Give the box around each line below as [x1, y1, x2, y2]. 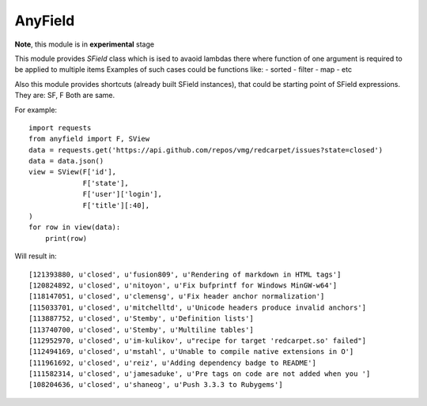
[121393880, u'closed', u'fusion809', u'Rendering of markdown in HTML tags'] [28, 269, 342, 279]
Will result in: [14, 251, 57, 261]
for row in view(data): [28, 223, 121, 232]
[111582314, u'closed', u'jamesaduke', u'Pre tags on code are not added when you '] [28, 370, 371, 378]
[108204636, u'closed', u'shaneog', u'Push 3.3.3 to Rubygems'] [28, 380, 284, 389]
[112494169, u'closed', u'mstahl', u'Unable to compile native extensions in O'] [28, 348, 354, 356]
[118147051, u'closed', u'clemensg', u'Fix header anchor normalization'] [28, 292, 325, 301]
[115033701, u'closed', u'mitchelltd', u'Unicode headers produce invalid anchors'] [28, 303, 367, 312]
